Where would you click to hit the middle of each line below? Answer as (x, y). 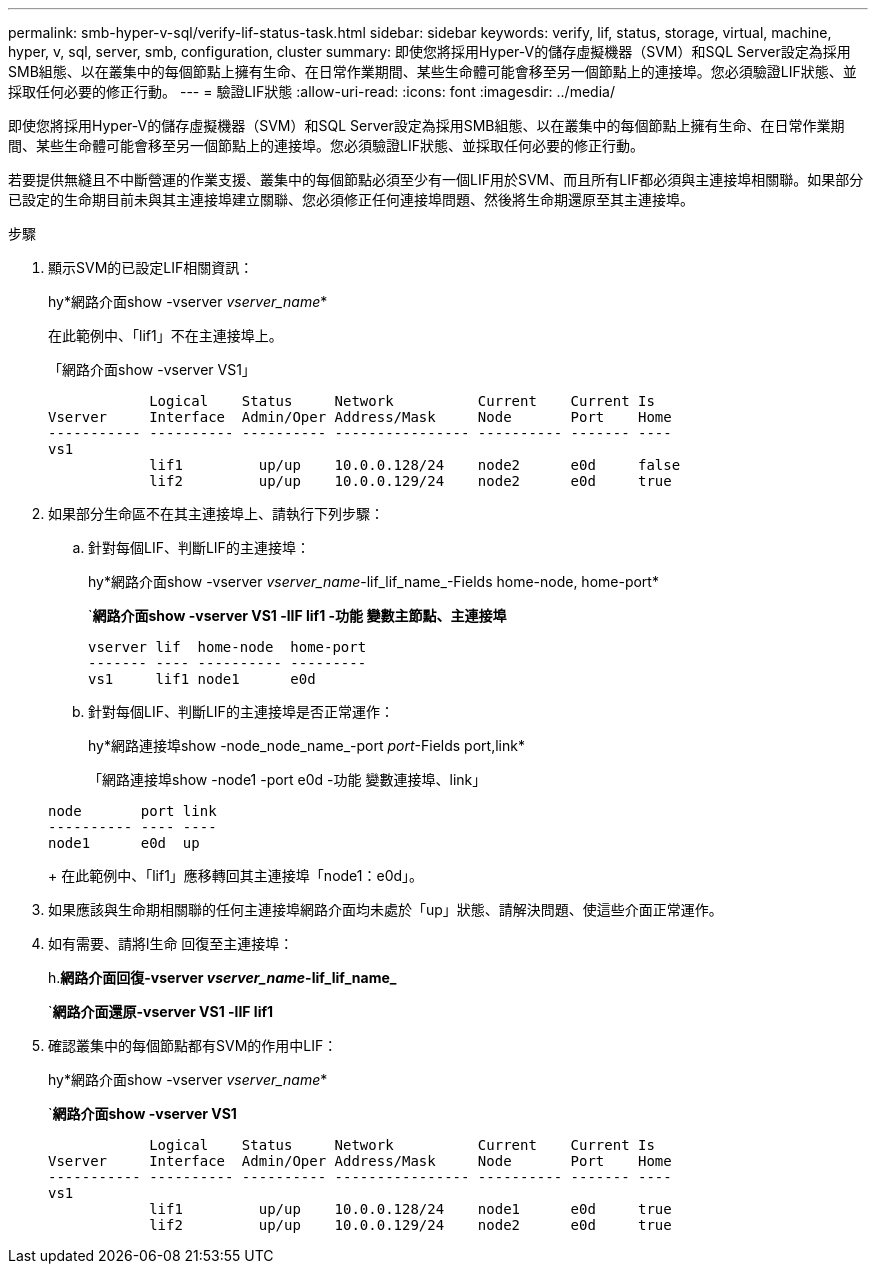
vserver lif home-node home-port (227, 647)
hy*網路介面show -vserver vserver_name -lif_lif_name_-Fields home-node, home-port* (373, 581)
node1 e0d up (124, 843)
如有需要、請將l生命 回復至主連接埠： (171, 943)
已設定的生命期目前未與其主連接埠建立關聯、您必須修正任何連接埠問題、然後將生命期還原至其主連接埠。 (351, 199)
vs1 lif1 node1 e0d (202, 679)
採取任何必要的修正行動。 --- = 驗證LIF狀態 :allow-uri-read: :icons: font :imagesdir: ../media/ (311, 91)
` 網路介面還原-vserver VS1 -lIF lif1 (161, 1011)
